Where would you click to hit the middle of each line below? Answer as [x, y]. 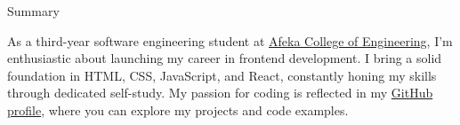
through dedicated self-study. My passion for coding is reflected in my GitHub [220, 93]
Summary [33, 11]
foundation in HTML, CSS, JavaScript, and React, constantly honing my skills [222, 75]
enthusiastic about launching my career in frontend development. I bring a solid [225, 58]
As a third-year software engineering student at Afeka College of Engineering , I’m [230, 40]
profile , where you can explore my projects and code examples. [178, 109]
